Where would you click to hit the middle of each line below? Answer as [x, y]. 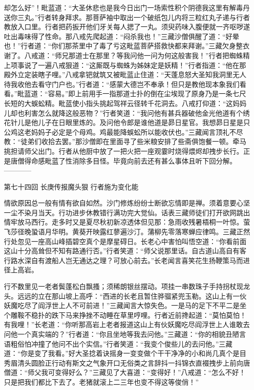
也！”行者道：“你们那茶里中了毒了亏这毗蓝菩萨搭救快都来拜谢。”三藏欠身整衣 [127, 46]
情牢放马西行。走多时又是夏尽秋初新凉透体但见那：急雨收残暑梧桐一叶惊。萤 [127, 222]
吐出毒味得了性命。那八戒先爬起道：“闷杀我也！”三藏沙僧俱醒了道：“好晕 [122, 36]
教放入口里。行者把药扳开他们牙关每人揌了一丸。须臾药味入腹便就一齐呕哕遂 [127, 27]
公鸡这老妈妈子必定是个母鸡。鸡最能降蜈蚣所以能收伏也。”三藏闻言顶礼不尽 [124, 132]
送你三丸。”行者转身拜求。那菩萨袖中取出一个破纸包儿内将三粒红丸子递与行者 [127, 17]
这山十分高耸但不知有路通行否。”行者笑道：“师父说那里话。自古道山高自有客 [125, 251]
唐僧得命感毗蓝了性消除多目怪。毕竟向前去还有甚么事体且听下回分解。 [123, 160]
